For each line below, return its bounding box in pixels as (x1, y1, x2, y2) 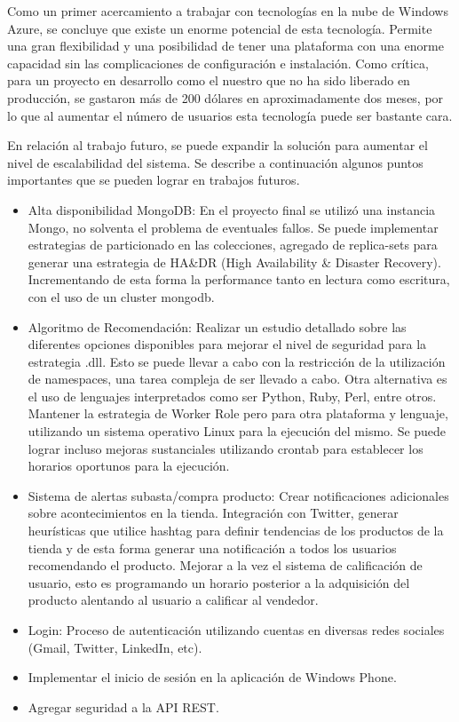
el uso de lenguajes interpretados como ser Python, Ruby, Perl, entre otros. (28, 386, 437, 405)
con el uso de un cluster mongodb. (28, 287, 215, 305)
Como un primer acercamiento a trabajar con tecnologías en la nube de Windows (7, 2, 448, 20)
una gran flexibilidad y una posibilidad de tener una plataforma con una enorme (7, 36, 444, 55)
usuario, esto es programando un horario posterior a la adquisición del (28, 573, 410, 591)
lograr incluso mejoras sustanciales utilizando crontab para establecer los (28, 439, 423, 457)
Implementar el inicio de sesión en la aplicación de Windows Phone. (28, 668, 397, 686)
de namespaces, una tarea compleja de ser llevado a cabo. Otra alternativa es (28, 369, 447, 388)
